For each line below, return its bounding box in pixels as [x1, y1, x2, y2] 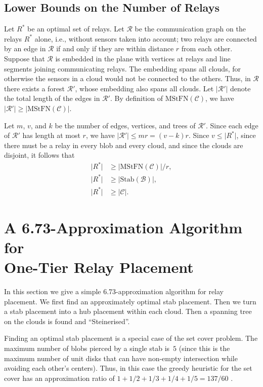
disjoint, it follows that [4, 150, 75, 160]
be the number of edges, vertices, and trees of [55, 120, 196, 130]
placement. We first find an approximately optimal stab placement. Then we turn [4, 296, 256, 306]
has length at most [22, 130, 80, 140]
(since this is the [179, 342, 230, 353]
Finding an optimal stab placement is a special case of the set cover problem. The [4, 333, 258, 343]
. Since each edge [205, 120, 258, 130]
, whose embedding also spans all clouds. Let [75, 83, 214, 93]
